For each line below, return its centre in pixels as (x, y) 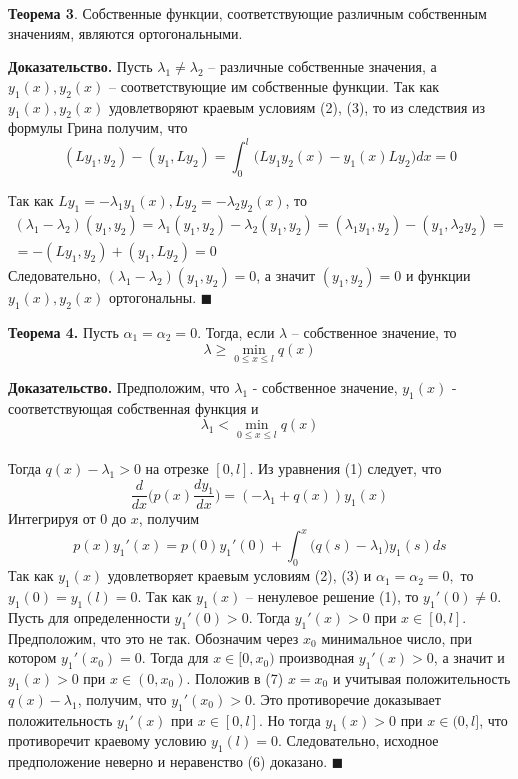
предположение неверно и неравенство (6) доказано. (168, 761)
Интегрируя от (52, 518)
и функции (438, 275)
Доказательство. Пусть (80, 66)
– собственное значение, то (374, 331)
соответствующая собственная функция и (133, 407)
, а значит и (469, 657)
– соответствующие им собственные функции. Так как (274, 85)
